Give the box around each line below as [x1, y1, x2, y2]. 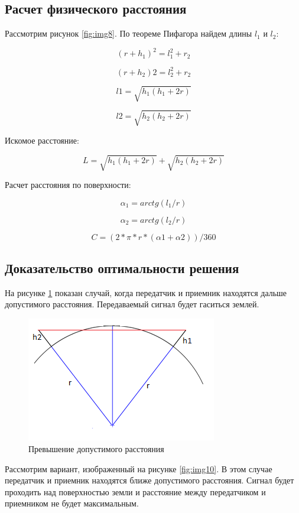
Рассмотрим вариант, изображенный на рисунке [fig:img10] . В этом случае [5, 462, 272, 475]
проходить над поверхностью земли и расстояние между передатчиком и [5, 485, 266, 498]
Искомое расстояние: [5, 134, 79, 146]
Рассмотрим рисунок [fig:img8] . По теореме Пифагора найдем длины [5, 27, 252, 40]
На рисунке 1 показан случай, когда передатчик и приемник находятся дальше [5, 286, 287, 298]
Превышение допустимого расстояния [28, 443, 164, 454]
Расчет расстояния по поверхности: [5, 178, 131, 191]
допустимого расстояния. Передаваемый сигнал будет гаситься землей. [5, 298, 259, 310]
